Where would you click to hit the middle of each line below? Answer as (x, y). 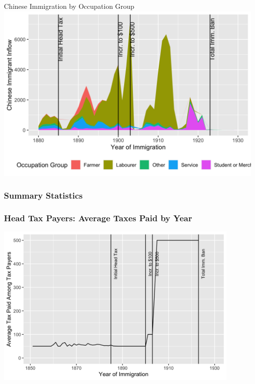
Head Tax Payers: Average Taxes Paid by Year (98, 218)
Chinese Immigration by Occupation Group (69, 6)
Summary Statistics (43, 195)
